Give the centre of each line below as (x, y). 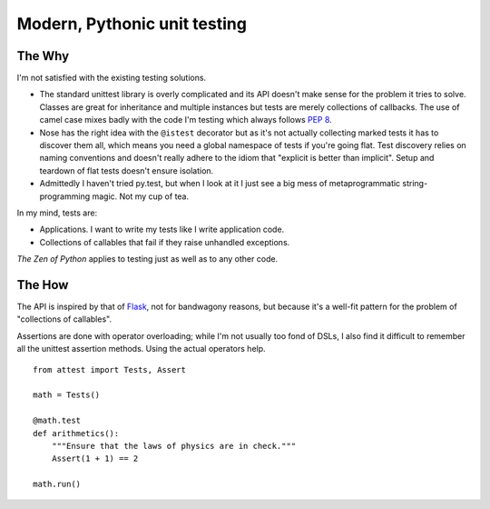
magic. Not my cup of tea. (141, 196)
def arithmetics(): (76, 433)
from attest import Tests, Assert (109, 369)
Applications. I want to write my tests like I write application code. (162, 230)
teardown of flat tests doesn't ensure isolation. (127, 170)
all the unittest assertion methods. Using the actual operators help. (142, 349)
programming (65, 196)
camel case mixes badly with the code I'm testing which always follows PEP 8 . (186, 120)
